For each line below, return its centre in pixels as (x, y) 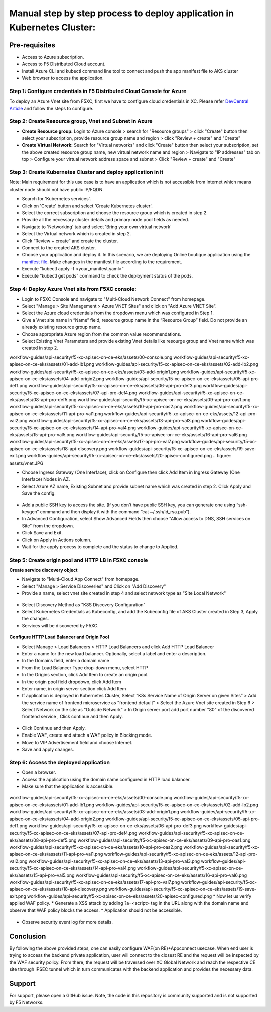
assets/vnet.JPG (26, 463)
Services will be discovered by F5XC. (60, 625)
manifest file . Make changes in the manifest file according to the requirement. (102, 262)
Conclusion (28, 936)
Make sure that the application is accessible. (68, 786)
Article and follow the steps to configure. (51, 108)
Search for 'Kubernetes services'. (56, 199)
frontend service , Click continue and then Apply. (72, 717)
